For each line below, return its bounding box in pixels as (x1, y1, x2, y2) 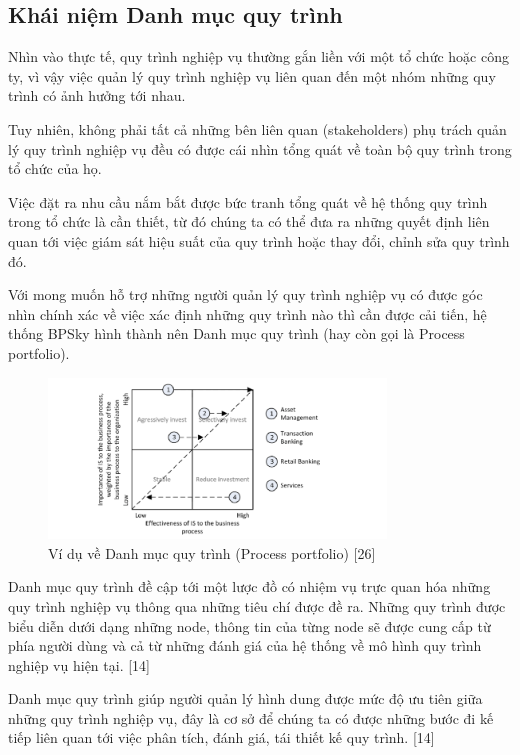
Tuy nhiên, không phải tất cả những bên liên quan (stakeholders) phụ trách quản (8, 118, 507, 139)
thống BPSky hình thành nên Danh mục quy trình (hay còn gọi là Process (8, 323, 465, 344)
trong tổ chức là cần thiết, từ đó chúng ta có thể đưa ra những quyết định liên (8, 211, 490, 232)
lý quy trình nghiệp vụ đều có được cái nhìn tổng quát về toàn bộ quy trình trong (8, 138, 512, 159)
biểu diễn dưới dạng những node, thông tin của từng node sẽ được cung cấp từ (8, 615, 491, 636)
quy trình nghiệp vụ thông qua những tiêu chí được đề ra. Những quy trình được (8, 595, 506, 616)
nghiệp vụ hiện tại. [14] (8, 654, 150, 675)
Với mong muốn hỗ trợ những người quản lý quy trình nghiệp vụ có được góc (8, 284, 483, 305)
